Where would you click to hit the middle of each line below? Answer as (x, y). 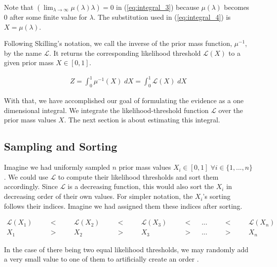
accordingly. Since (31, 186)
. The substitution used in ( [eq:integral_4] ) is (162, 17)
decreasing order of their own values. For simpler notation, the (99, 196)
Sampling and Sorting (61, 146)
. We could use (26, 176)
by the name (23, 53)
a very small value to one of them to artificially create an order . (101, 259)
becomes (237, 7)
